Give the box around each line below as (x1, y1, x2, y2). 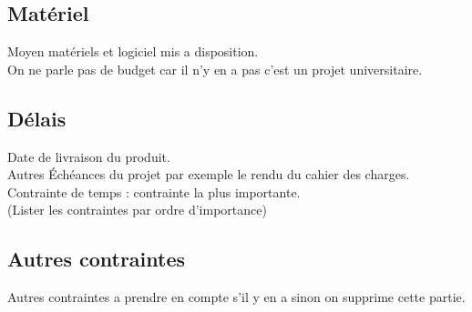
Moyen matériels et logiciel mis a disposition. (7, 42, 259, 61)
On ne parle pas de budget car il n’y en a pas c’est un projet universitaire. (7, 59, 423, 78)
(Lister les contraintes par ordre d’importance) (7, 200, 267, 219)
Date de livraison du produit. (7, 146, 170, 166)
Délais (7, 104, 67, 132)
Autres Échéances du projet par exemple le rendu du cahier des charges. (7, 165, 410, 184)
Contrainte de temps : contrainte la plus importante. (7, 182, 301, 201)
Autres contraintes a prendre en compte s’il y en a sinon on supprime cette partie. (7, 287, 466, 307)
